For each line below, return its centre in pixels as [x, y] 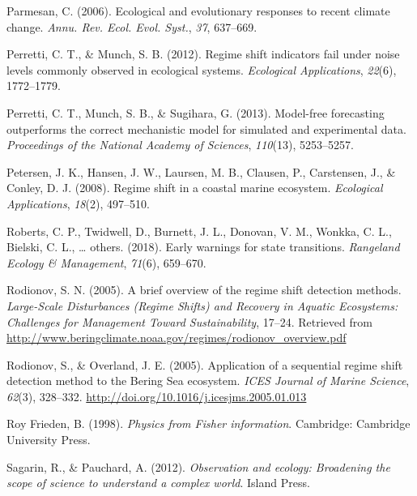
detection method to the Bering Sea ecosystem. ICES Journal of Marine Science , [208, 381]
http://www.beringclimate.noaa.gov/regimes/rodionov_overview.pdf [177, 338]
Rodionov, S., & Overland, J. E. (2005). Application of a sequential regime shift [205, 364]
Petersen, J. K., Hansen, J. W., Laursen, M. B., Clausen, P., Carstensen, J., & [201, 171]
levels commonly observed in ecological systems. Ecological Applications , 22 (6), [202, 69]
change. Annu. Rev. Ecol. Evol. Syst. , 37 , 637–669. [132, 26]
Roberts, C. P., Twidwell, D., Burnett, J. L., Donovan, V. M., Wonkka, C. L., [199, 231]
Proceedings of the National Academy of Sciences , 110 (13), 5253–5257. [180, 145]
